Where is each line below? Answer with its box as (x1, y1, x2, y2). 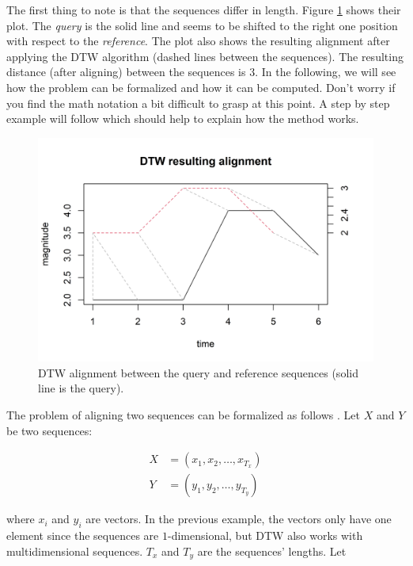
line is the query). (38, 380, 124, 396)
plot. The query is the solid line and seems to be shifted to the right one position (6, 17, 398, 33)
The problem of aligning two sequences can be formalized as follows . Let (6, 406, 360, 423)
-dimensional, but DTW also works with (167, 526, 363, 543)
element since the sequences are (6, 526, 159, 543)
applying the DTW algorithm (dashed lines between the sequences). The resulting (6, 48, 404, 64)
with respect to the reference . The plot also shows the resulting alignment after (6, 33, 390, 49)
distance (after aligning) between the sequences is (6, 63, 246, 80)
